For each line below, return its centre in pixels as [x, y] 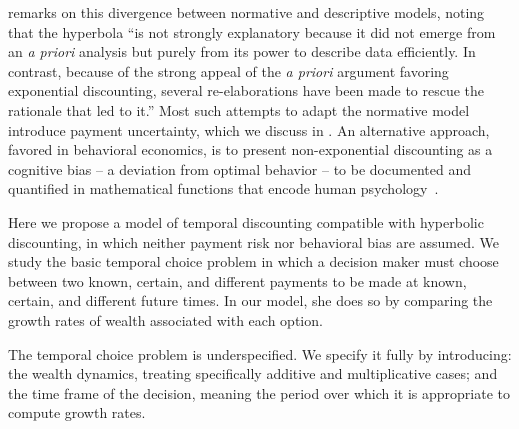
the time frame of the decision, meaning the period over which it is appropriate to [259, 392]
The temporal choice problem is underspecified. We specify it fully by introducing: [260, 353]
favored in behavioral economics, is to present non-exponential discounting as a [250, 149]
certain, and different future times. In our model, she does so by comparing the [250, 300]
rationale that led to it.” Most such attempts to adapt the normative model [239, 109]
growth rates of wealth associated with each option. [165, 319]
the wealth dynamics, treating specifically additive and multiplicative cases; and [253, 373]
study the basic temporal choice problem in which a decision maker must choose [253, 261]
